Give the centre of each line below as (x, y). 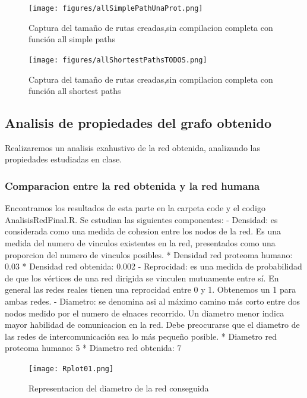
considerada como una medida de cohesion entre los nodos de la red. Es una (143, 231)
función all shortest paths (75, 91)
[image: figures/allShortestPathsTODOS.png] (118, 60)
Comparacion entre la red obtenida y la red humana (132, 186)
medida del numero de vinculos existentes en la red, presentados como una (140, 243)
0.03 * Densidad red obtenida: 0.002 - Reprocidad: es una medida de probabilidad (153, 266)
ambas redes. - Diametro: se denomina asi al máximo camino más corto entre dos (152, 301)
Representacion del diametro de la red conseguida (119, 388)
